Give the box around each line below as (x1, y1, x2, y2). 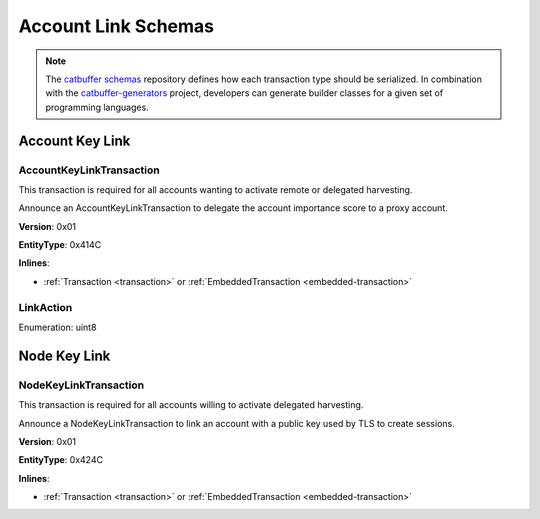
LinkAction (18, 300, 73, 314)
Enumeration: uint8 (18, 321, 97, 333)
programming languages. (45, 101, 149, 113)
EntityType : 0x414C (18, 239, 102, 251)
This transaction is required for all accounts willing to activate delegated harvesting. (18, 399, 364, 411)
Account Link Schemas (18, 15, 215, 37)
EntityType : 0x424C (18, 454, 104, 466)
